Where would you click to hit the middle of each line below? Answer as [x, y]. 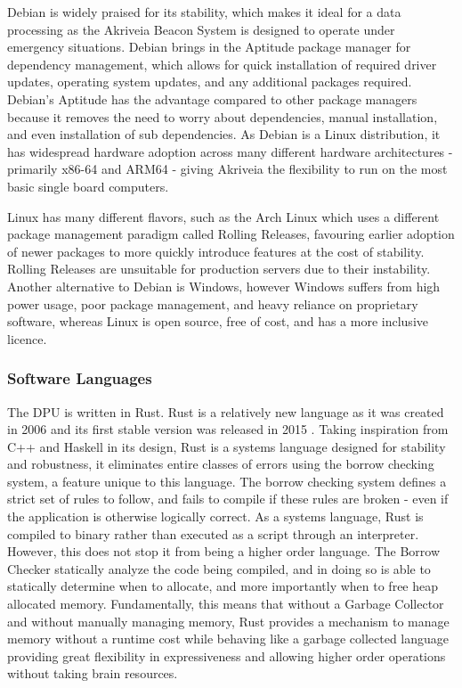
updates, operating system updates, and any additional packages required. [210, 82]
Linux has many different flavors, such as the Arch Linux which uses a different [223, 216]
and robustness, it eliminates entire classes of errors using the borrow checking [221, 464]
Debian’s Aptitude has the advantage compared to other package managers [212, 98]
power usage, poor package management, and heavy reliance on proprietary [213, 303]
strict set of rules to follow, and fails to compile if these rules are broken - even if [228, 499]
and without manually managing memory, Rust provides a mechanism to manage [228, 621]
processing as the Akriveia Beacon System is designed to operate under [201, 29]
